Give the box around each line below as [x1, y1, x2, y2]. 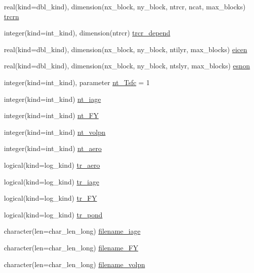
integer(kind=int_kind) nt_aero [4, 143, 102, 153]
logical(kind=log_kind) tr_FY [4, 193, 97, 203]
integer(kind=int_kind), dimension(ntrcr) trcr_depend [4, 28, 171, 38]
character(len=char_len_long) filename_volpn [4, 259, 145, 269]
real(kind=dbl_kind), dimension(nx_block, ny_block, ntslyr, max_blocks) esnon [4, 61, 250, 71]
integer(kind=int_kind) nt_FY [4, 110, 99, 121]
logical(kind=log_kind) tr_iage [4, 176, 99, 186]
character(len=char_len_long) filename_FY [4, 242, 139, 252]
